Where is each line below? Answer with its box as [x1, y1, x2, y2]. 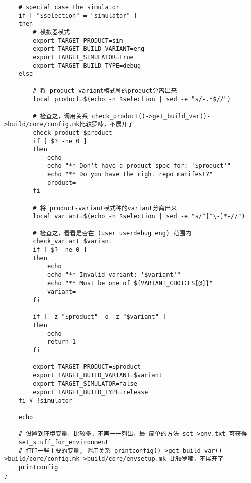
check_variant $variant [33, 238, 112, 245]
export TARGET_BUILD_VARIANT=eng [33, 45, 145, 53]
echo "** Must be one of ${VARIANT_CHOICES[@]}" [47, 279, 213, 287]
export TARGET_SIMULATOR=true [33, 53, 134, 61]
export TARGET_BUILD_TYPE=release [33, 389, 148, 396]
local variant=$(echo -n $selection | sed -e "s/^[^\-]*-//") [33, 213, 245, 220]
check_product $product [33, 129, 112, 136]
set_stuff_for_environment [18, 439, 109, 446]
